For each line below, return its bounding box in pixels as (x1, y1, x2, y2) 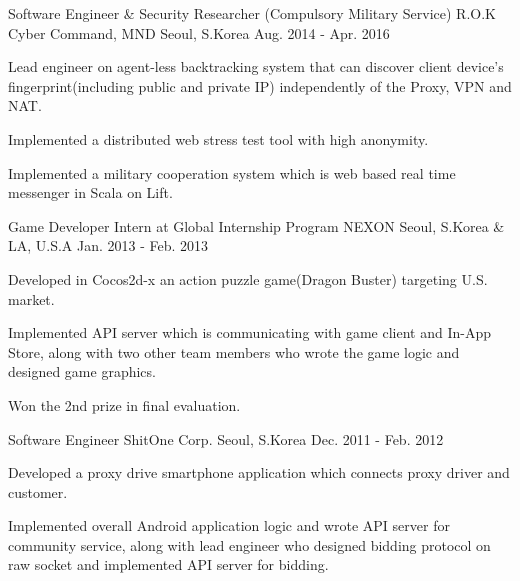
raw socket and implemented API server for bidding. (8, 554, 329, 575)
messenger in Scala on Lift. (8, 182, 173, 203)
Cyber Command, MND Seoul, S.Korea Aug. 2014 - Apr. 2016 (8, 22, 390, 43)
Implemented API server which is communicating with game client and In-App (8, 322, 491, 343)
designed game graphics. (8, 361, 156, 382)
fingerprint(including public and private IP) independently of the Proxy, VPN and (8, 75, 512, 96)
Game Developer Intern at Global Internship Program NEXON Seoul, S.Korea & (8, 215, 505, 236)
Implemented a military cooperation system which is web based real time (8, 162, 456, 183)
